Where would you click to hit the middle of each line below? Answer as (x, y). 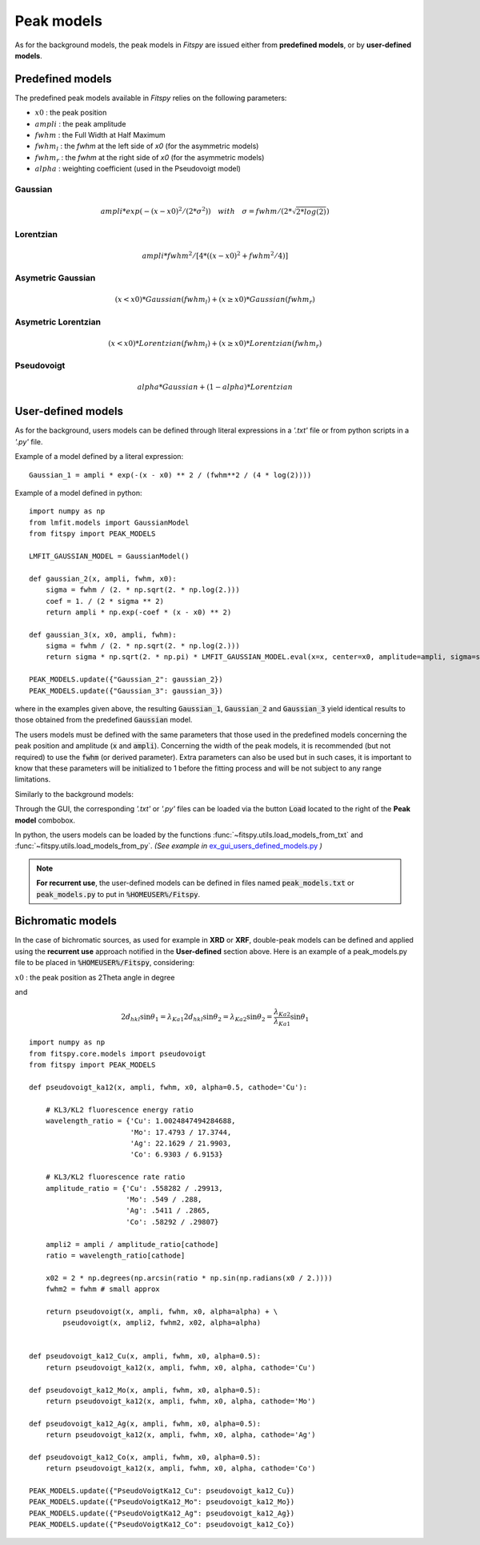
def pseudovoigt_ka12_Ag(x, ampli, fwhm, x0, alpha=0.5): (145, 1423)
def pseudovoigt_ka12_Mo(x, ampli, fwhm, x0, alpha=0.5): (145, 1390)
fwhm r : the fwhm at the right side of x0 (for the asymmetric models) (150, 158)
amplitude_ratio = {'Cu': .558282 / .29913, (134, 1188)
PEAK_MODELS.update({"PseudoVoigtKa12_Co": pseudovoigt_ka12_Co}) (162, 1525)
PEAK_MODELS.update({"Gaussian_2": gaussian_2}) (126, 680)
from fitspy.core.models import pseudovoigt (118, 1054)
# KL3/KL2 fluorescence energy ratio (119, 1110)
